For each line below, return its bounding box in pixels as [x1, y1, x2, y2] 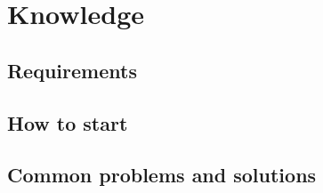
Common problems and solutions [7, 161, 317, 189]
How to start [7, 109, 128, 136]
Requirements [7, 56, 137, 84]
